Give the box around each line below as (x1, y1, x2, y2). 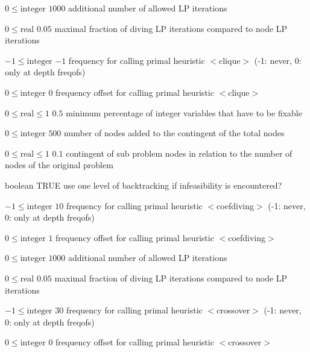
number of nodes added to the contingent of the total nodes (64, 127, 285, 139)
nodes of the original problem (5, 159, 113, 171)
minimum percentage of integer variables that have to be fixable (66, 106, 302, 119)
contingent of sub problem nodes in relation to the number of (66, 146, 293, 159)
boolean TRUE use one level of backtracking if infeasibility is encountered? (5, 178, 282, 191)
